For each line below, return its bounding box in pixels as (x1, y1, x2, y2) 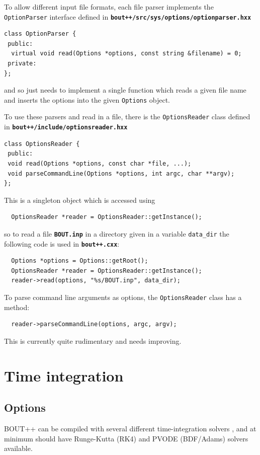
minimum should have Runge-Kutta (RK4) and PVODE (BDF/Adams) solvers (4, 433, 248, 443)
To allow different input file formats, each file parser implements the (4, 2, 214, 12)
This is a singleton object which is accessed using (4, 194, 155, 205)
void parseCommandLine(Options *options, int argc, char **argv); (8, 170, 235, 177)
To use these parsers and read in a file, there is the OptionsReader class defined (4, 111, 250, 122)
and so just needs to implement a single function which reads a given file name (4, 85, 246, 95)
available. (4, 443, 33, 453)
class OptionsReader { (4, 140, 80, 147)
